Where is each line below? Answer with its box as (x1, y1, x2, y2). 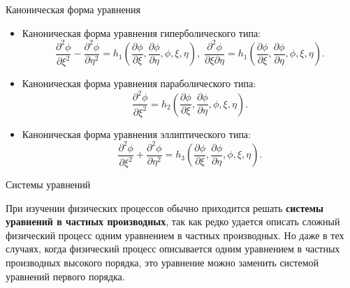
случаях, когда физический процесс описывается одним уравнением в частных (6, 241, 340, 256)
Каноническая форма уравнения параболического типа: (22, 76, 256, 91)
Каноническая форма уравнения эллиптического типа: (22, 126, 251, 141)
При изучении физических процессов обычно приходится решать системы (6, 200, 324, 215)
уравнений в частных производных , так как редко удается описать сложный (6, 214, 340, 229)
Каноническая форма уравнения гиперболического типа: (22, 25, 261, 40)
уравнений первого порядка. (6, 268, 125, 283)
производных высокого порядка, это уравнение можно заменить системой (6, 255, 319, 270)
